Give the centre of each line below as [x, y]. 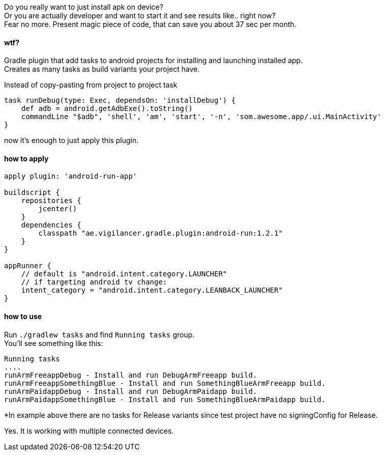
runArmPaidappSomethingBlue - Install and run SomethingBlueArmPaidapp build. [165, 399]
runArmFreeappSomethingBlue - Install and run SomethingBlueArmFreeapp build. [165, 383]
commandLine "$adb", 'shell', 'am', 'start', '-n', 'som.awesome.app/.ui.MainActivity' [201, 117]
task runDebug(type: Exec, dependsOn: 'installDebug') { [120, 101]
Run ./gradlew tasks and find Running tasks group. [99, 334]
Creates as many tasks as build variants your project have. [102, 69]
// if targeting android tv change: [94, 282]
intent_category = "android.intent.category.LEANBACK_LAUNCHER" [152, 290]
